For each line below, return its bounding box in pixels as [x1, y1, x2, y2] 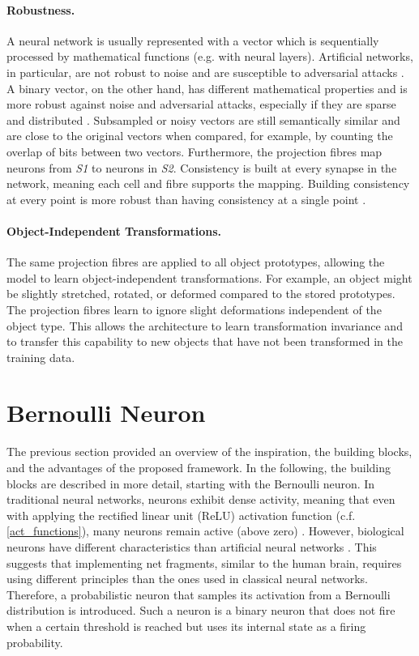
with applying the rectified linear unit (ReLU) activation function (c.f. [6, 506, 356, 523]
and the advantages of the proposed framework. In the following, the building [6, 459, 391, 475]
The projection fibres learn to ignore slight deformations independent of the [6, 300, 382, 317]
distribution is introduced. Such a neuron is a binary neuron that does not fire [6, 602, 395, 619]
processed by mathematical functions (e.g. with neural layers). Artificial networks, [6, 48, 413, 65]
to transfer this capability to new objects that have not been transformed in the [6, 333, 403, 350]
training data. [6, 348, 75, 365]
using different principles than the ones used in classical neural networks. [6, 570, 368, 587]
